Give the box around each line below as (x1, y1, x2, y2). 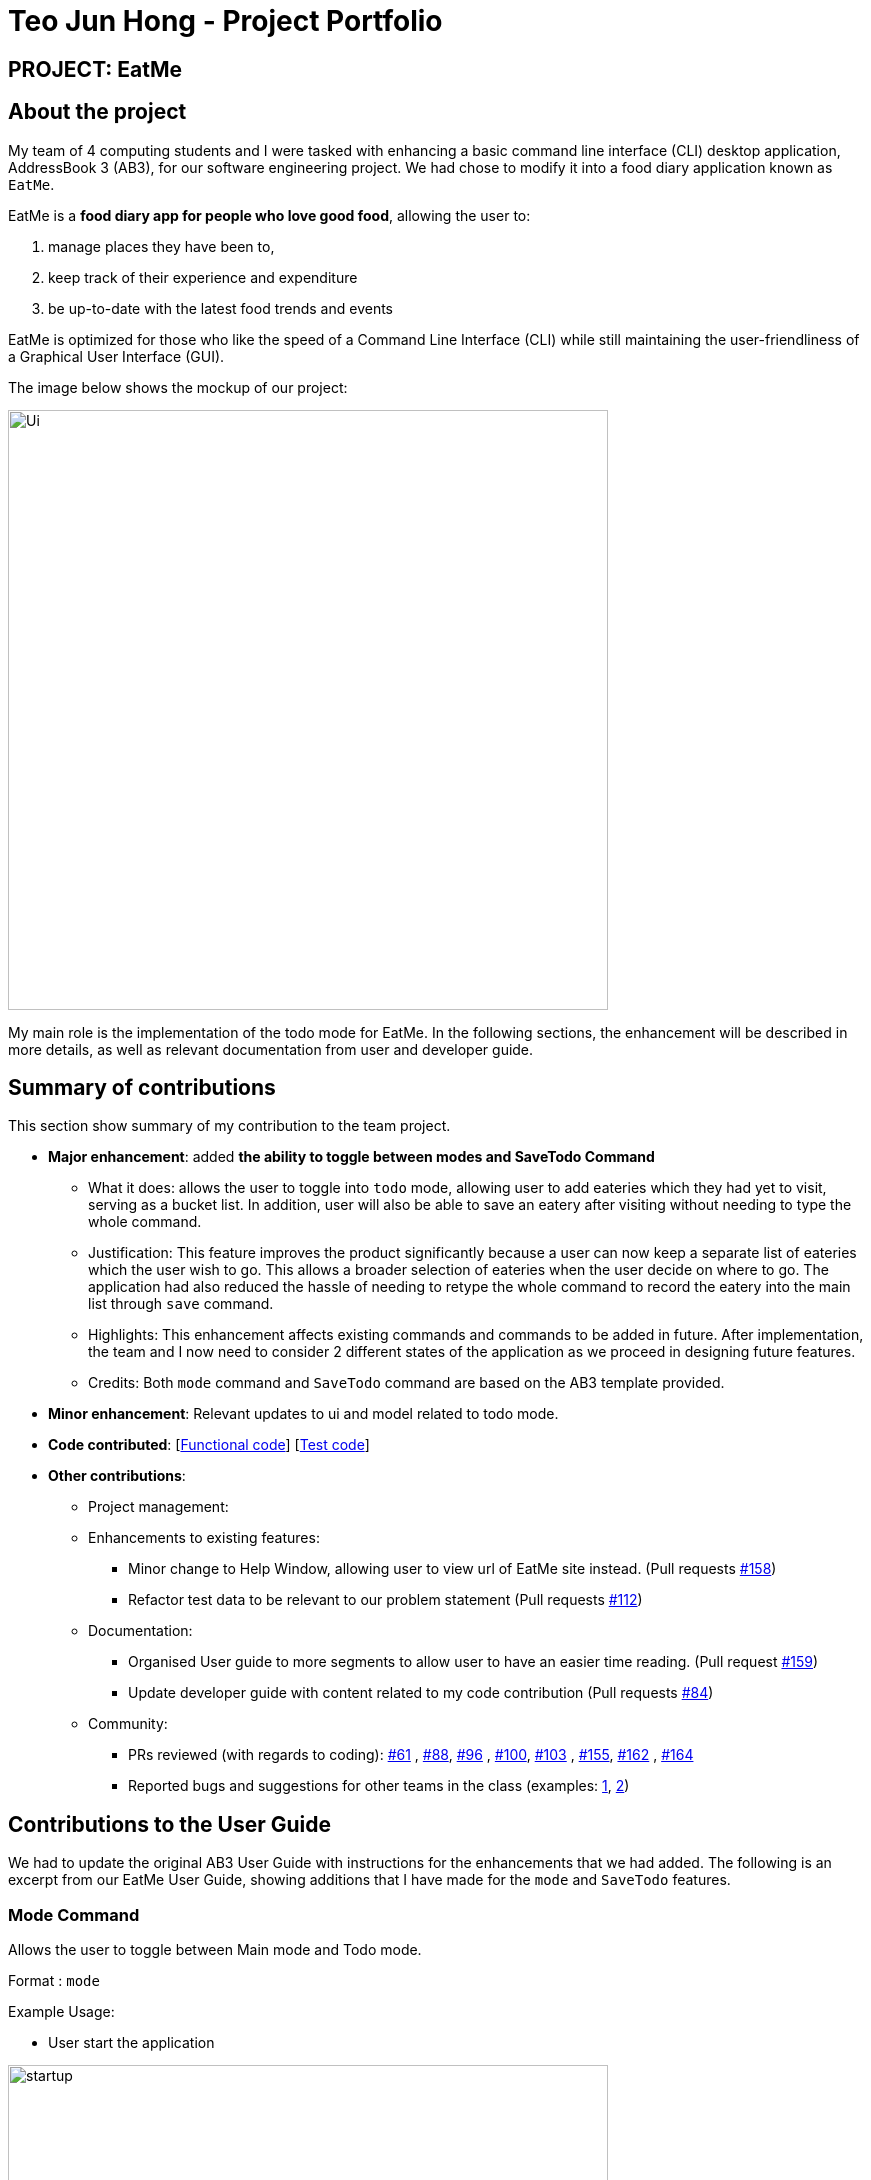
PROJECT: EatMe (8, 56, 183, 82)
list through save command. (88, 1295, 274, 1313)
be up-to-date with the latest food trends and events (48, 299, 393, 317)
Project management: (88, 1498, 229, 1516)
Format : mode (8, 1972, 100, 1990)
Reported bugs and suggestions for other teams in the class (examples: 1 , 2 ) (128, 1777, 630, 1795)
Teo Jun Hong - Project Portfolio (8, 4, 443, 38)
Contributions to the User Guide (8, 1811, 331, 1837)
